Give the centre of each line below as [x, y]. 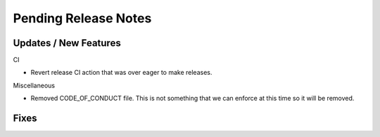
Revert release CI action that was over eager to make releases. [121, 73]
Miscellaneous [34, 85]
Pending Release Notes [82, 18]
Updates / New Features [67, 43]
